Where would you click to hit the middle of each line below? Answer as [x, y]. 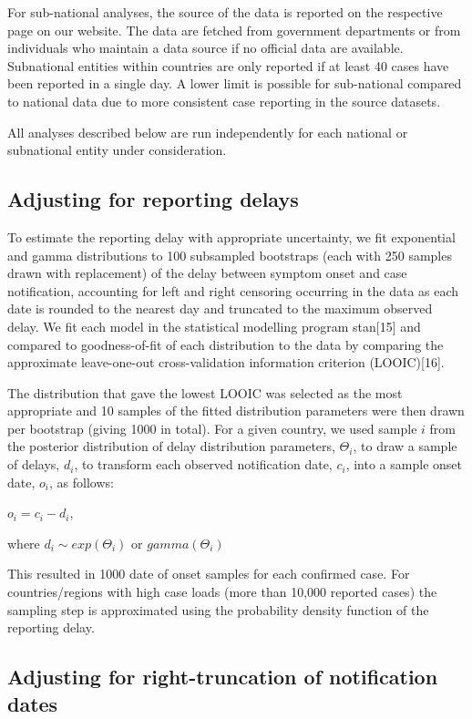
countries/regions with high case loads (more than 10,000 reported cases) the [222, 592]
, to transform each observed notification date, [203, 464]
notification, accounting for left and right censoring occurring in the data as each [233, 290]
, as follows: [81, 482]
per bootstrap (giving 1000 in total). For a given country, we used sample [212, 428]
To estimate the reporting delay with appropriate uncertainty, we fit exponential [231, 236]
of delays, [34, 464]
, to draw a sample [405, 446]
